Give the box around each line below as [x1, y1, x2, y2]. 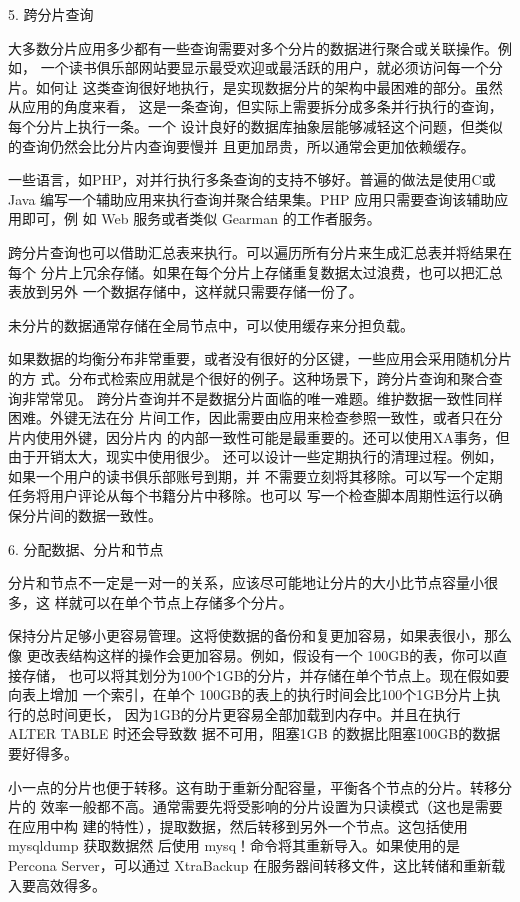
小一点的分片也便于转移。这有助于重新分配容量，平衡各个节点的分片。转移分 [8, 776, 512, 797]
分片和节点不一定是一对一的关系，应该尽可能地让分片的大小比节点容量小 [8, 572, 484, 593]
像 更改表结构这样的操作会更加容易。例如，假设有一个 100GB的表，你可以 [8, 645, 494, 666]
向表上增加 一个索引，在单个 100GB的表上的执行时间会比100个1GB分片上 [8, 684, 487, 705]
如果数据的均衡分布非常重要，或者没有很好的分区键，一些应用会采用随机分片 [8, 348, 512, 369]
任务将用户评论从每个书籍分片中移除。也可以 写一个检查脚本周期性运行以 [8, 485, 489, 506]
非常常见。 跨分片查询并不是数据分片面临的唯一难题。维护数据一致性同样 [21, 387, 503, 408]
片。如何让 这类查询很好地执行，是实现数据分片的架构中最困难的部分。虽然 [8, 76, 503, 97]
